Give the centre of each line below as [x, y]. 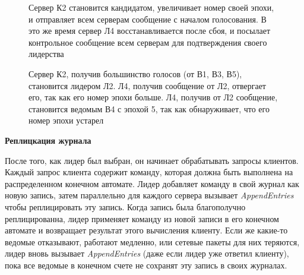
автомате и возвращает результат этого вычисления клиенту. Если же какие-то [146, 230]
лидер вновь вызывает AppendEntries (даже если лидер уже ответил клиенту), [147, 253]
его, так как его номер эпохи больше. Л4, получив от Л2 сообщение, [153, 97]
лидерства [46, 54]
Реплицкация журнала [48, 140]
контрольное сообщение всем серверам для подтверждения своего [148, 42]
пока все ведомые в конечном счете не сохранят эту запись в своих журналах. [146, 265]
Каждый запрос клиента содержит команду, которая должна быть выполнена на [149, 172]
